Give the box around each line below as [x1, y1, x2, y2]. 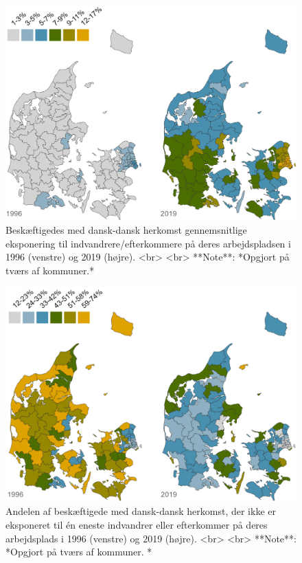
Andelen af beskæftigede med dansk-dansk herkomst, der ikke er [5, 504, 276, 518]
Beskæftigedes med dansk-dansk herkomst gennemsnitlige [5, 223, 247, 237]
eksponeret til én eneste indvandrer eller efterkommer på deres [5, 517, 268, 531]
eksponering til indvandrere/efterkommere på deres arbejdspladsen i [5, 236, 291, 250]
